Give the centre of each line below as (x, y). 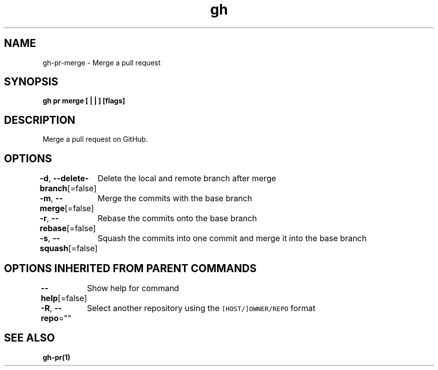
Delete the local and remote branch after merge (187, 179)
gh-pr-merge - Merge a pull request (102, 62)
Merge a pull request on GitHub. (95, 139)
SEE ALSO (29, 338)
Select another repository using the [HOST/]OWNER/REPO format (201, 308)
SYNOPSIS (31, 82)
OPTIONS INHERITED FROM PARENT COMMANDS (130, 268)
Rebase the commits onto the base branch (177, 218)
